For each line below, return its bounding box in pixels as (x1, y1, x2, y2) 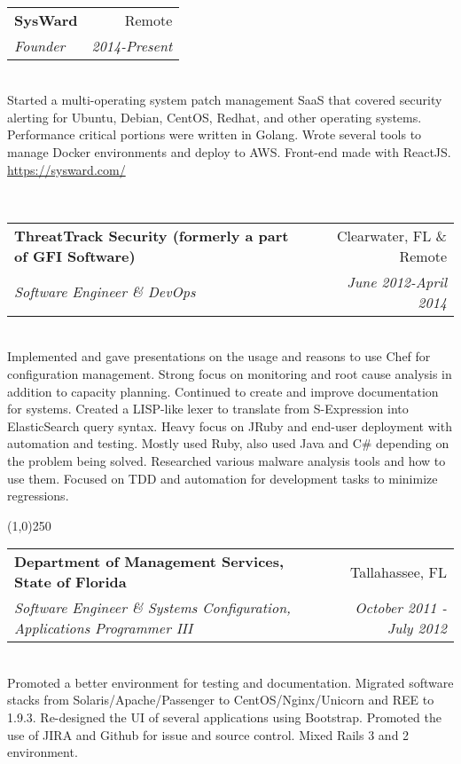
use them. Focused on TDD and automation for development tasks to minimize (7, 469, 438, 487)
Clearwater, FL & (336, 224, 447, 246)
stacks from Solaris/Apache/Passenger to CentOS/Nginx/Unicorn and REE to (7, 690, 434, 709)
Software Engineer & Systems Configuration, (14, 597, 292, 618)
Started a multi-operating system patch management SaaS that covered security (7, 91, 442, 109)
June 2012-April (347, 271, 447, 292)
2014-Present (91, 35, 173, 56)
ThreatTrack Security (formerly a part (14, 224, 289, 246)
